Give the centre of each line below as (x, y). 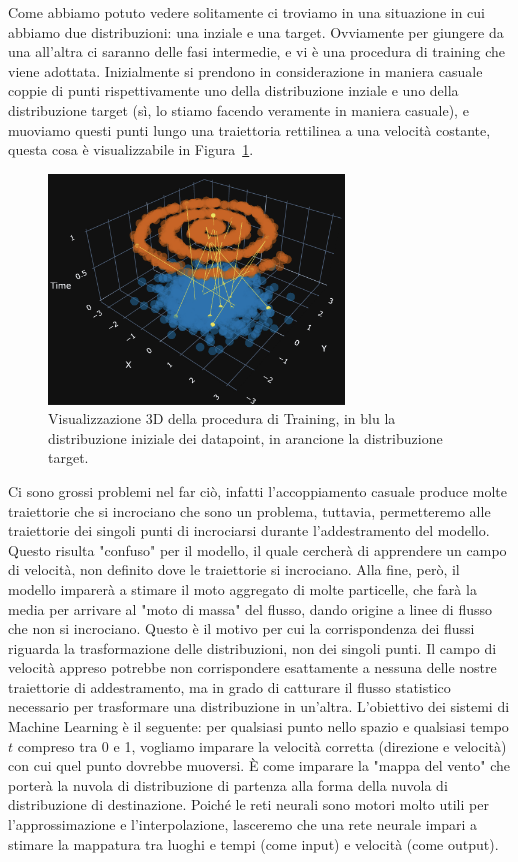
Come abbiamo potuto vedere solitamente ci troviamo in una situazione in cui (246, 12)
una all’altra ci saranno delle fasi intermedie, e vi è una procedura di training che (257, 51)
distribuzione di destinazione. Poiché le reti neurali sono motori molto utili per (248, 804)
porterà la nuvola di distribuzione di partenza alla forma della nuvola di (228, 784)
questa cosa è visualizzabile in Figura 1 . (131, 149)
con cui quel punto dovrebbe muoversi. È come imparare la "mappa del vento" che (259, 765)
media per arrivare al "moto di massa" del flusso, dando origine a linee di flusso (250, 608)
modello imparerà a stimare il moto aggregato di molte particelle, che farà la (242, 588)
